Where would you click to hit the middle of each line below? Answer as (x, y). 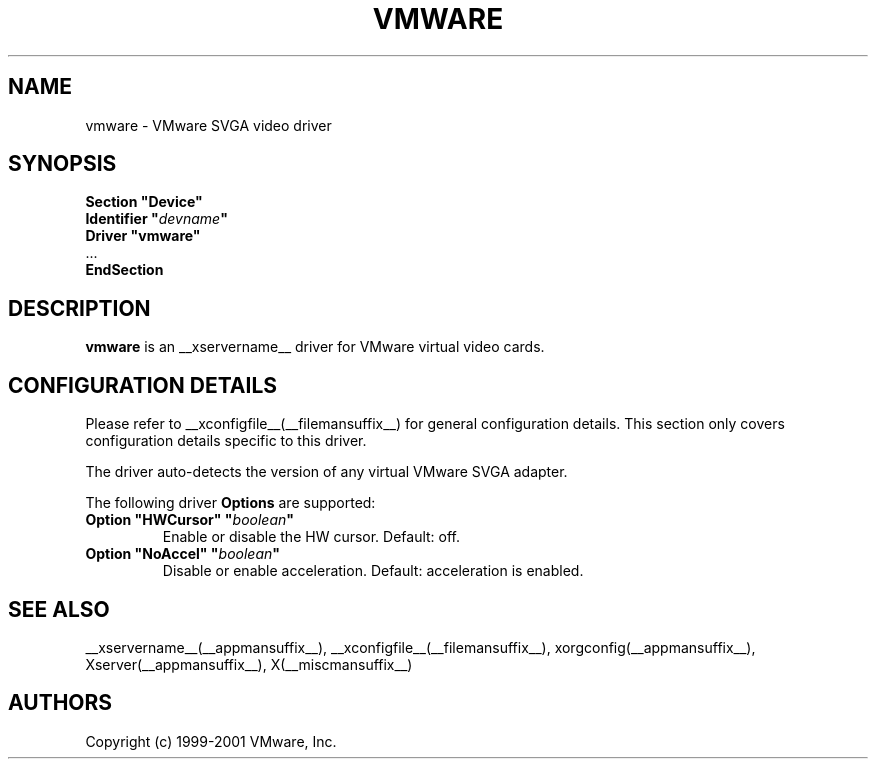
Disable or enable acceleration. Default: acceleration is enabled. (373, 571)
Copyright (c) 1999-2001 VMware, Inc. (211, 741)
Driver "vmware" (143, 236)
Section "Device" (144, 202)
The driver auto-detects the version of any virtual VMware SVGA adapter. (326, 472)
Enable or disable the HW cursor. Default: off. (311, 537)
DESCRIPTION (79, 308)
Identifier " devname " (156, 219)
